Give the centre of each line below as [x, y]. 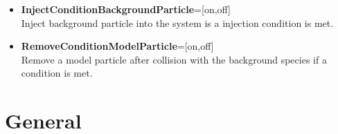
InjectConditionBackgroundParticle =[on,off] [126, 9]
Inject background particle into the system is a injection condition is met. [177, 22]
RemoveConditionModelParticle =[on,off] [117, 46]
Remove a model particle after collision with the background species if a [174, 59]
